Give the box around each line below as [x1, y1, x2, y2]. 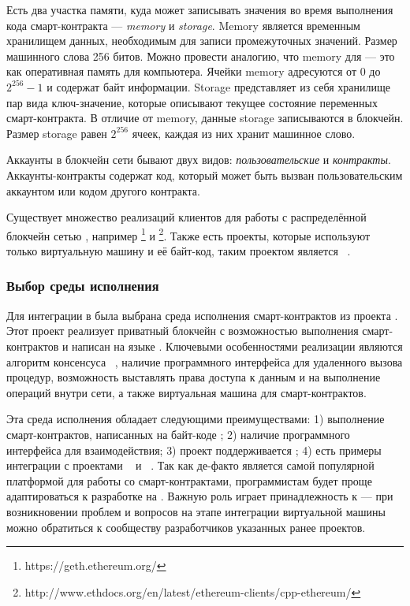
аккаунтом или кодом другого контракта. [6, 182, 200, 199]
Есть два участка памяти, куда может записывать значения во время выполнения [6, 2, 393, 17]
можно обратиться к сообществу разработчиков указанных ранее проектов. [6, 519, 366, 535]
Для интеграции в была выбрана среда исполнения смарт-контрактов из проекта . [6, 307, 398, 323]
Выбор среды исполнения [6, 276, 159, 296]
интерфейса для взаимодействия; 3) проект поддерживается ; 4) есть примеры [6, 441, 382, 458]
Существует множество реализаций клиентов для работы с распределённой [6, 209, 367, 225]
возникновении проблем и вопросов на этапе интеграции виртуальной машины [6, 503, 386, 519]
